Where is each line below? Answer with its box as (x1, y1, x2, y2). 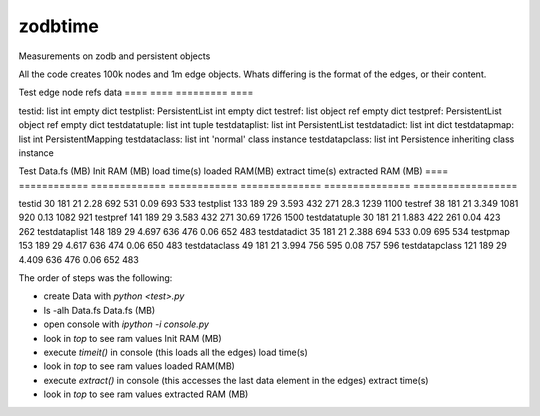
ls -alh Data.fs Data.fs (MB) (43, 304, 156, 316)
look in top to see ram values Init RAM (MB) (43, 332, 222, 344)
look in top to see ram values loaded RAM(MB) (43, 360, 235, 372)
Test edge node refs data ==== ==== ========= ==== (18, 86, 254, 99)
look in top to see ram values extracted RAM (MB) (43, 388, 249, 400)
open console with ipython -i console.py (43, 318, 210, 330)
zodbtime (18, 15, 100, 37)
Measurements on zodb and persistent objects (18, 50, 211, 62)
